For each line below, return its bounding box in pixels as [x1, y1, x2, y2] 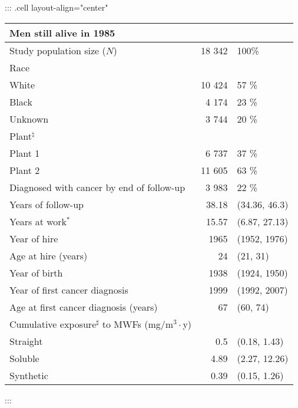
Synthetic [9, 368, 48, 382]
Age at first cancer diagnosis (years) [9, 300, 158, 314]
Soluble [9, 351, 39, 365]
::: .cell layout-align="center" [5, 1, 108, 13]
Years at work [9, 214, 67, 228]
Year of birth [9, 265, 63, 279]
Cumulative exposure [9, 317, 97, 331]
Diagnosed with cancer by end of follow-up [9, 180, 186, 194]
